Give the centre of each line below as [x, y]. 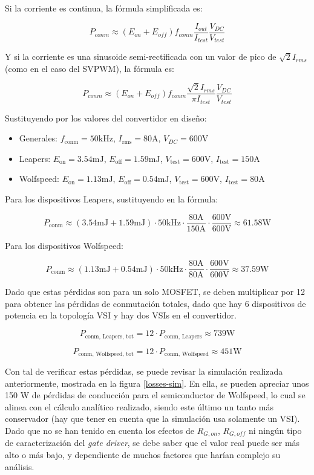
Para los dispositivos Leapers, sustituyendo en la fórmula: [112, 199]
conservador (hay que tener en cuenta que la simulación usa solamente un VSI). [152, 418]
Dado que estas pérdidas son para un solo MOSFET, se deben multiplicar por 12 [155, 292]
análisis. [20, 466]
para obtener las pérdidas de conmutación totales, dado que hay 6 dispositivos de [155, 303]
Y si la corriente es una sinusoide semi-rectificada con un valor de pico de [141, 57]
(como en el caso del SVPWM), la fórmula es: [90, 68]
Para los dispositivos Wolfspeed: [64, 245]
